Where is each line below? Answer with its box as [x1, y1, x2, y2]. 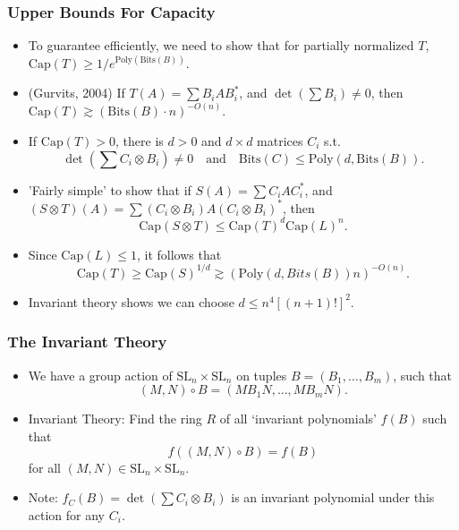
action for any [28, 505, 106, 524]
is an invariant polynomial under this [231, 488, 435, 507]
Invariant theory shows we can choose [28, 292, 234, 311]
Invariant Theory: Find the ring [28, 409, 202, 428]
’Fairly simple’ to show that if [28, 180, 191, 199]
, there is [115, 132, 164, 150]
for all [28, 457, 62, 476]
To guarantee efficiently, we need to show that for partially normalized [28, 36, 414, 55]
